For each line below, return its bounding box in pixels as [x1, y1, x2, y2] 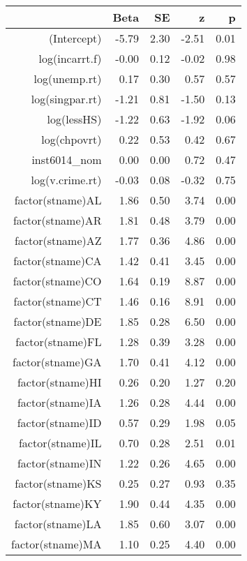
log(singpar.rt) [31, 91, 102, 107]
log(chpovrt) [41, 131, 102, 147]
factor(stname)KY [13, 495, 102, 511]
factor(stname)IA [17, 394, 102, 410]
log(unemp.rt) [33, 70, 102, 87]
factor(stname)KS [15, 475, 102, 491]
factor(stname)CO [13, 273, 102, 289]
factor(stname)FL [15, 334, 102, 350]
